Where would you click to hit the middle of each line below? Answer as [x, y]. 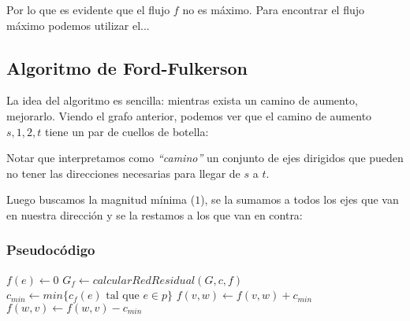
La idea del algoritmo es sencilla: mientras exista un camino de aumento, [182, 100]
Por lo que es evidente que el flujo [88, 9]
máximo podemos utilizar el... [78, 25]
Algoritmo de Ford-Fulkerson [127, 67]
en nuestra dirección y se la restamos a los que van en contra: [155, 214]
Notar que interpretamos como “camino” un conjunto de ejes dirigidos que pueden [205, 158]
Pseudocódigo [51, 250]
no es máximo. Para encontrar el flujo [274, 9]
